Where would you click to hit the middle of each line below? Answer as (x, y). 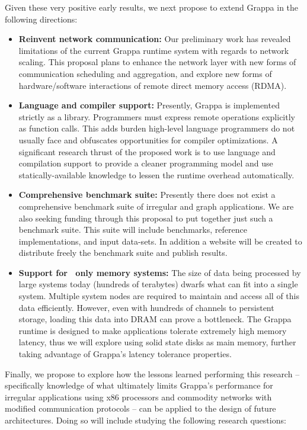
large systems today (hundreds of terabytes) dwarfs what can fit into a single (158, 284)
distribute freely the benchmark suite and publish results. (123, 253)
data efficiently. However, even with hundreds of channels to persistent (146, 307)
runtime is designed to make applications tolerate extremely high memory (153, 330)
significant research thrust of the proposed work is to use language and (147, 151)
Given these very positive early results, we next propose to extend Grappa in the (152, 7)
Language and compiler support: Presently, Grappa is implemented (149, 105)
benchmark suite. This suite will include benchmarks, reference (133, 230)
